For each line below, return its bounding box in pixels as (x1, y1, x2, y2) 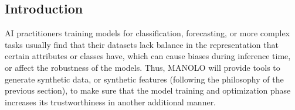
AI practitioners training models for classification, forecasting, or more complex (5, 27, 290, 39)
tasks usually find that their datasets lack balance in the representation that (5, 38, 279, 50)
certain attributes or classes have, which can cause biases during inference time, (5, 50, 291, 62)
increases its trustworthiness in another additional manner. (5, 95, 216, 108)
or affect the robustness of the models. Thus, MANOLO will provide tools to (5, 61, 280, 73)
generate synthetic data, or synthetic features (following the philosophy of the (5, 73, 284, 85)
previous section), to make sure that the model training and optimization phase (5, 84, 291, 97)
